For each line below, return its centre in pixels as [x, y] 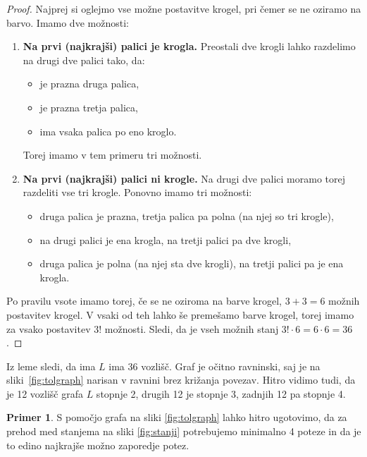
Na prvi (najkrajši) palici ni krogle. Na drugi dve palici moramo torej [184, 178]
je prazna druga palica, [89, 84]
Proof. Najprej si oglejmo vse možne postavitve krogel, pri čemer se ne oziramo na [184, 8]
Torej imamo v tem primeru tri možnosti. [112, 155]
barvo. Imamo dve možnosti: [68, 22]
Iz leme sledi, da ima [51, 366]
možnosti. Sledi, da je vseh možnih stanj [192, 328]
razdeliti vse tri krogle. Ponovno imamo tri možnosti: [137, 192]
